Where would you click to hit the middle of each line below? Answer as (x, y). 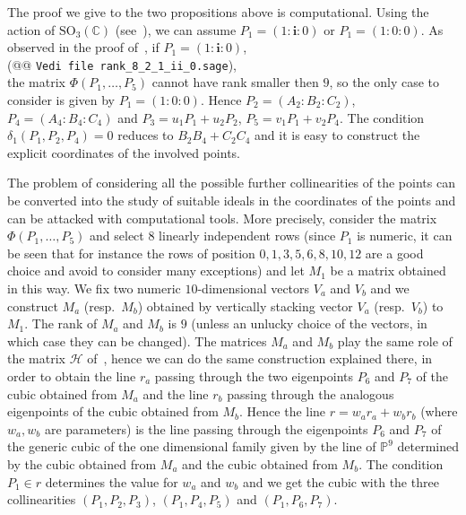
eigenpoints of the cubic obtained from (113, 411)
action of (31, 29)
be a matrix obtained (388, 271)
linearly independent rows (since (247, 236)
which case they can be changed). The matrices (137, 340)
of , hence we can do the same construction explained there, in (260, 358)
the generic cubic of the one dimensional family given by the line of (192, 446)
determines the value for (112, 481)
